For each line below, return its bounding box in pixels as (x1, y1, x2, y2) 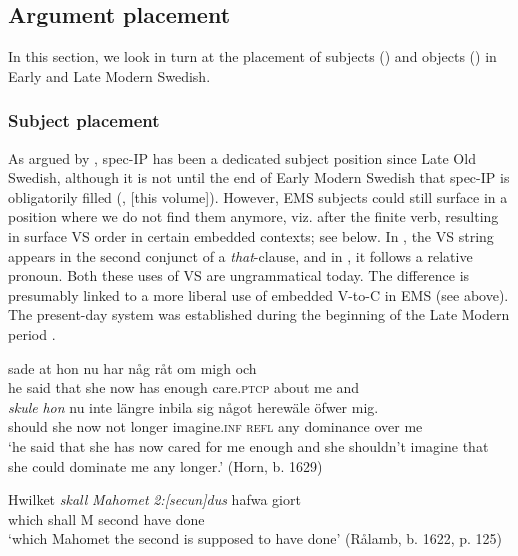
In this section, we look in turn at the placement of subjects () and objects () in (8, 46, 497, 67)
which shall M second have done (8, 508, 205, 529)
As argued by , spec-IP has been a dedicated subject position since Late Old (8, 147, 476, 168)
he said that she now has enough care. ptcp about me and (8, 377, 360, 398)
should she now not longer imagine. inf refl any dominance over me (8, 416, 423, 437)
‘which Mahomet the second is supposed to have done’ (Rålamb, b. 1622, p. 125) (8, 528, 502, 549)
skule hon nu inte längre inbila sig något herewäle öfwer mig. (8, 396, 379, 417)
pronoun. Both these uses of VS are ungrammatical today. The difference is (8, 265, 470, 286)
